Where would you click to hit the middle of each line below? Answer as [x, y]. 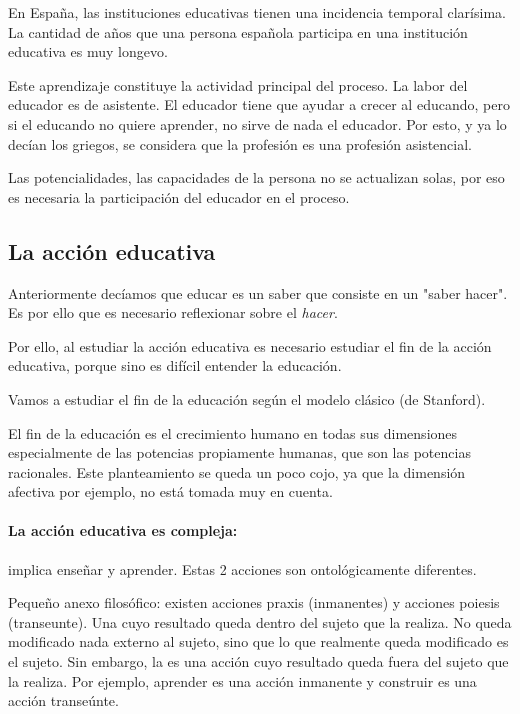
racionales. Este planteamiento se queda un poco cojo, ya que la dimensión [237, 471]
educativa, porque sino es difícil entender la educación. [175, 365]
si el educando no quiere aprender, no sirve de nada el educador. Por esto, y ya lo [257, 123]
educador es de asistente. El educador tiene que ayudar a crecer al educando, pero [259, 104]
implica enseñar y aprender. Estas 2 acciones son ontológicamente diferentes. [242, 568]
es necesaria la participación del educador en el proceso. [179, 196]
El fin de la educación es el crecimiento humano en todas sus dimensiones [233, 432]
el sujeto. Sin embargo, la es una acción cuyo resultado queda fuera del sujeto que [258, 661]
